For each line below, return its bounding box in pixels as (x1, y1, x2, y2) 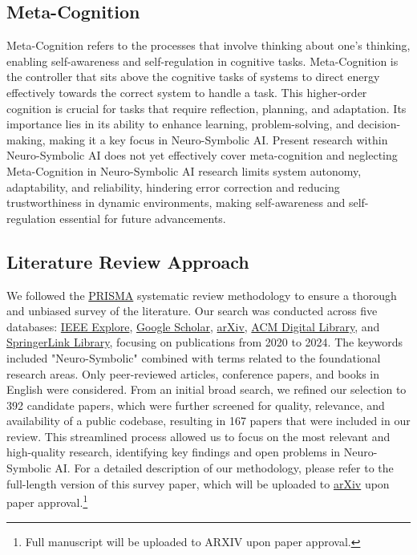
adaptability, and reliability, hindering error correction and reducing (6, 178, 340, 195)
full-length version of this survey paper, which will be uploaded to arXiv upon (6, 475, 390, 492)
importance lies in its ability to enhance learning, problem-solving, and (6, 115, 354, 132)
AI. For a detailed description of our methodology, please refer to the (55, 460, 394, 476)
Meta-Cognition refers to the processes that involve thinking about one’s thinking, (6, 37, 411, 54)
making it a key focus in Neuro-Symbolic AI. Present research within (49, 131, 388, 148)
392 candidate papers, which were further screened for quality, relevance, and (6, 396, 385, 413)
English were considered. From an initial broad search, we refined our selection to (6, 381, 407, 398)
